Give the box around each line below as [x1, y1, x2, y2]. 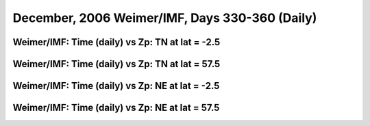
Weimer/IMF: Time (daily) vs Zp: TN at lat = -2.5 [12, 36, 221, 48]
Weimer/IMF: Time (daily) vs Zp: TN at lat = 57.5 [12, 58, 221, 70]
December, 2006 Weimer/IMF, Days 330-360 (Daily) [12, 10, 317, 25]
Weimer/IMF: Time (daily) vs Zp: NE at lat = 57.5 [12, 102, 220, 114]
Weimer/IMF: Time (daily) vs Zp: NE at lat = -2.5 [12, 80, 220, 92]
